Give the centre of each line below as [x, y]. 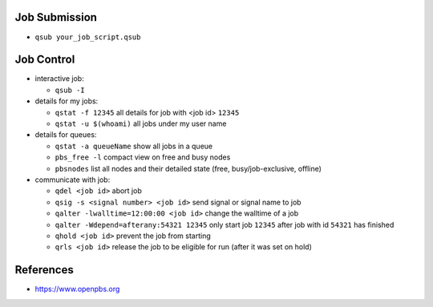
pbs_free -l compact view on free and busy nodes [143, 157]
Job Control [45, 60]
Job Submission [56, 17]
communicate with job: [73, 180]
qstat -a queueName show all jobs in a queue [134, 146]
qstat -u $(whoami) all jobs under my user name [141, 123]
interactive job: [59, 79]
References [44, 270]
